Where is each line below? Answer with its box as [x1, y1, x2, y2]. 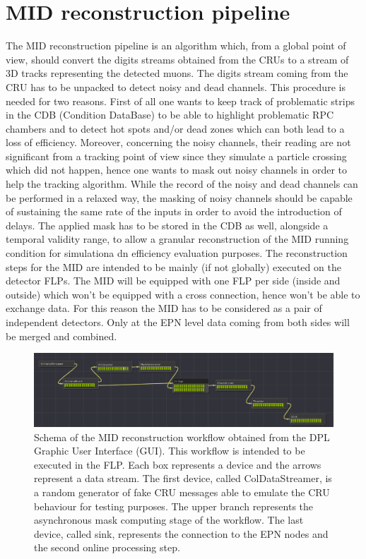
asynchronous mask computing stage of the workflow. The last [34, 512, 304, 527]
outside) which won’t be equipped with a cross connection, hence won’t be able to [6, 287, 360, 301]
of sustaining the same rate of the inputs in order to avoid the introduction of [6, 204, 342, 219]
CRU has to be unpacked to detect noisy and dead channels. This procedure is [6, 79, 346, 94]
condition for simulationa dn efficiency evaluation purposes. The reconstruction [6, 246, 348, 260]
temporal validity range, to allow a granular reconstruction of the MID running [6, 232, 349, 246]
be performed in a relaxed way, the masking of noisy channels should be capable [6, 190, 353, 205]
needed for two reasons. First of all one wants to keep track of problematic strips [6, 93, 355, 108]
